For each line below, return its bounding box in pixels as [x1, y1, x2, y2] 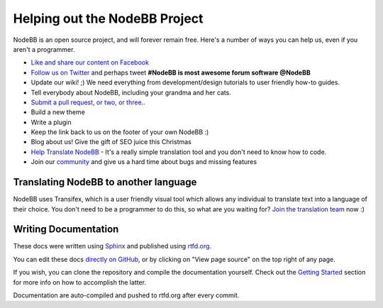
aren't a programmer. [13, 45, 75, 53]
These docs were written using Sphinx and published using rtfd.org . [13, 242, 212, 251]
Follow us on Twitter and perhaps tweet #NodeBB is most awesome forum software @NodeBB [30, 68, 311, 77]
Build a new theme [30, 108, 85, 116]
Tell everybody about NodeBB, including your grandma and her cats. [30, 88, 232, 97]
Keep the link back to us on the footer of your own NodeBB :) [30, 128, 209, 136]
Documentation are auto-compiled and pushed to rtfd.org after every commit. [13, 291, 240, 299]
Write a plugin [30, 118, 72, 126]
